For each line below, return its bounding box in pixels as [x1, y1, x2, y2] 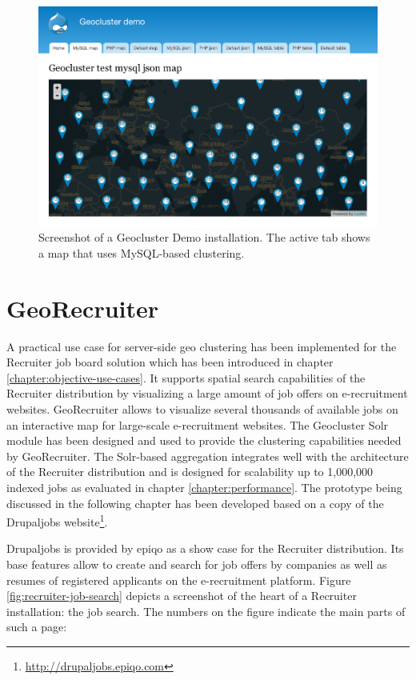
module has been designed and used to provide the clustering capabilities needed [6, 432, 402, 449]
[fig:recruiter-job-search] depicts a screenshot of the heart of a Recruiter [6, 587, 357, 604]
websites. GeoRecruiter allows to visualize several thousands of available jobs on [6, 400, 398, 417]
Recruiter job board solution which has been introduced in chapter [6, 354, 334, 370]
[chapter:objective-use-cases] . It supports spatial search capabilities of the [6, 369, 366, 386]
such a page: [6, 618, 67, 635]
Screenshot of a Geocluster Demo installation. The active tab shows [38, 229, 370, 246]
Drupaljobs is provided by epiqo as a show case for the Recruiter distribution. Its [6, 540, 404, 557]
